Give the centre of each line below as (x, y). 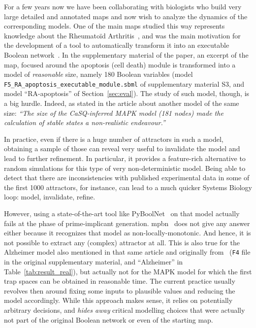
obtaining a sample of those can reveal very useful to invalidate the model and (122, 148)
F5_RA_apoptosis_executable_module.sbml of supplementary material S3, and (124, 83)
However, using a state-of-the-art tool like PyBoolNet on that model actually (122, 213)
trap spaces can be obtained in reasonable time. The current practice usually (120, 281)
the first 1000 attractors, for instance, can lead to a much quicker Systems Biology (128, 187)
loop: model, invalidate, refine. (50, 197)
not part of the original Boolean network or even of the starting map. (109, 319)
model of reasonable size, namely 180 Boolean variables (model (98, 74)
